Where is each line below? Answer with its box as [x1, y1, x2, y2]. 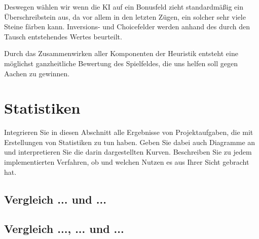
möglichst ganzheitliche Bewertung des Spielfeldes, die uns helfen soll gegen [4, 58, 238, 68]
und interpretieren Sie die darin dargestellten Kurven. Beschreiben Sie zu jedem [4, 147, 252, 157]
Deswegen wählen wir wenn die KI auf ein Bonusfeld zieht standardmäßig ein [4, 2, 244, 12]
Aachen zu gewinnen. [4, 68, 70, 78]
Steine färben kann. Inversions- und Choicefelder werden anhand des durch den [4, 21, 250, 32]
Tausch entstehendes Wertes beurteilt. [4, 31, 122, 41]
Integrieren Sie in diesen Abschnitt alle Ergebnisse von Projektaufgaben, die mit [4, 127, 253, 137]
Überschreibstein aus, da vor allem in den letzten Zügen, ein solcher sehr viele [4, 11, 246, 22]
